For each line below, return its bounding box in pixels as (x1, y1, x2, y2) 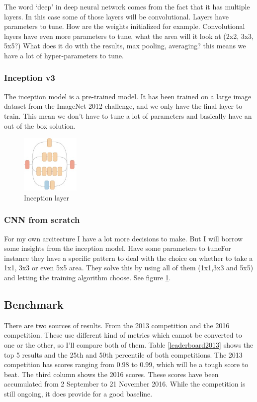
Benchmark (4, 296, 64, 312)
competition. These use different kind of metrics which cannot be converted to (4, 330, 242, 340)
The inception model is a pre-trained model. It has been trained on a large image (4, 91, 252, 101)
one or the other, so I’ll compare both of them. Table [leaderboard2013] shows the (4, 339, 254, 350)
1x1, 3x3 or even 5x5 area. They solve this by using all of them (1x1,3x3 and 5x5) (4, 262, 254, 273)
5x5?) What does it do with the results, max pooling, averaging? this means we (4, 40, 246, 51)
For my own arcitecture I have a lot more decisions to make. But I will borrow (4, 233, 243, 243)
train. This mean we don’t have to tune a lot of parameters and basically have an (4, 110, 252, 121)
